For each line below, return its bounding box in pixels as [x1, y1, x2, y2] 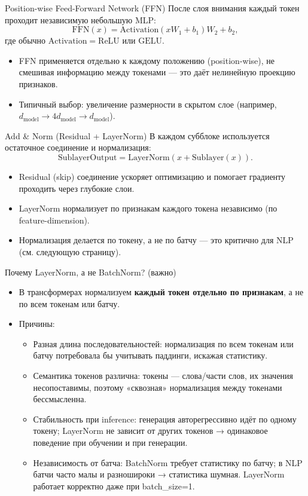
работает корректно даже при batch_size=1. [33, 479, 195, 492]
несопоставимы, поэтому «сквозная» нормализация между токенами [33, 381, 282, 393]
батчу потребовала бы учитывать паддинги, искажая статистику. [33, 349, 268, 362]
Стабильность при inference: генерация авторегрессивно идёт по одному [33, 412, 297, 425]
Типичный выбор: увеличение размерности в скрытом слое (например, [19, 97, 277, 110]
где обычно [5, 34, 46, 47]
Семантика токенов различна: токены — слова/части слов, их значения [33, 369, 294, 382]
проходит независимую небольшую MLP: [5, 13, 156, 26]
